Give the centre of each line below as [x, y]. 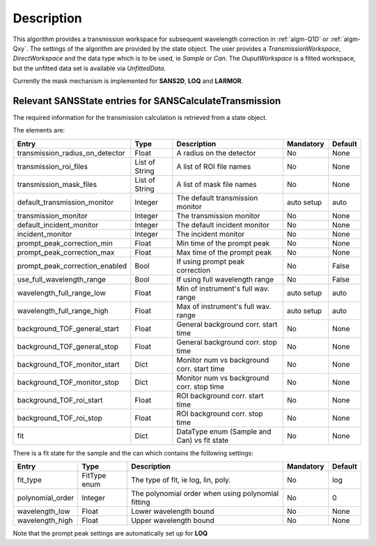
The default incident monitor [223, 225]
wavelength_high [45, 521]
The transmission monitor [218, 215]
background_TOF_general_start [68, 328]
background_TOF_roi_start [60, 400]
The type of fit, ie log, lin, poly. [181, 480]
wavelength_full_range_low [61, 293]
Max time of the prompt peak [224, 252]
